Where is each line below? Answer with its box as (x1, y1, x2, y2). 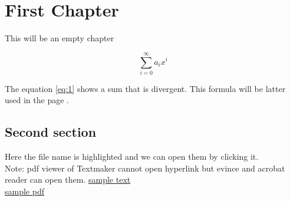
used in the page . (5, 94, 69, 106)
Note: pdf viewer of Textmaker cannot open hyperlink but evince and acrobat (5, 162, 285, 174)
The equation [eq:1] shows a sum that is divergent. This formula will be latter (5, 82, 286, 94)
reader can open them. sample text (5, 173, 131, 186)
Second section (5, 123, 97, 141)
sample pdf (5, 185, 44, 197)
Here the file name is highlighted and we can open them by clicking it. (5, 150, 259, 163)
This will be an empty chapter (5, 32, 114, 44)
